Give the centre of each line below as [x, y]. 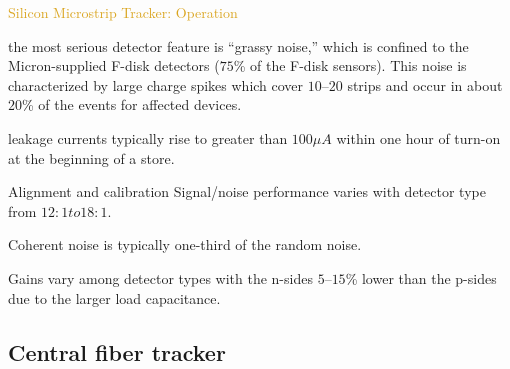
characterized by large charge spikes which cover [156, 84]
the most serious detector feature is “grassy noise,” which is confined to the [238, 45]
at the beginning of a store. [91, 157]
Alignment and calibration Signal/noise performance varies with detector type [247, 191]
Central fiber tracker [117, 351]
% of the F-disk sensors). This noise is [350, 65]
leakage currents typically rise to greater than [148, 137]
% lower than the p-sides [421, 277]
